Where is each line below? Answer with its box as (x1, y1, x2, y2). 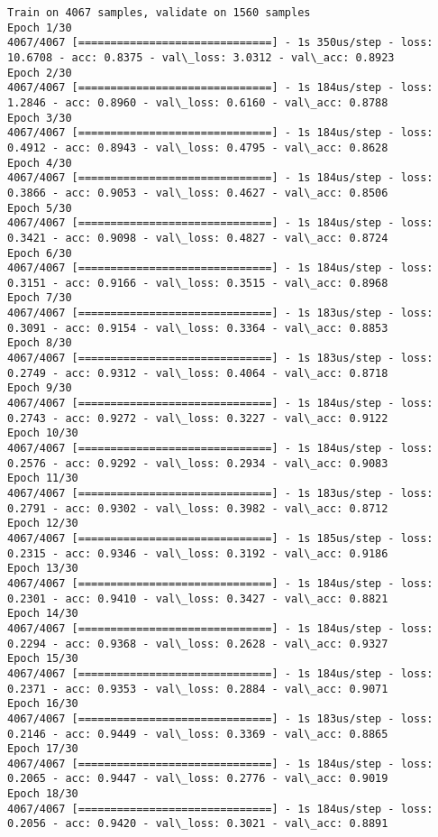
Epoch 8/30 (7, 336, 72, 350)
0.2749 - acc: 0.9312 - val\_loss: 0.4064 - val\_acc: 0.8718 (7, 366, 388, 380)
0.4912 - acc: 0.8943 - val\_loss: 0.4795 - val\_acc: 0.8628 (7, 141, 388, 154)
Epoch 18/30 (7, 787, 78, 801)
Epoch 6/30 (7, 246, 72, 260)
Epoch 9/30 (7, 382, 72, 395)
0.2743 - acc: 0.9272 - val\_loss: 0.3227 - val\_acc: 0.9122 (7, 411, 388, 425)
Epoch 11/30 (7, 472, 78, 485)
